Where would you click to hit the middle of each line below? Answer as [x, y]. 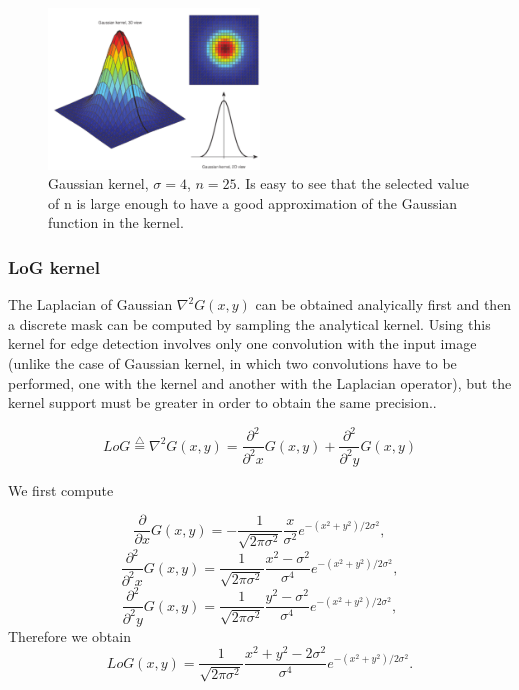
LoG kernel [54, 266]
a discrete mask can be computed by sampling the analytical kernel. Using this [249, 323]
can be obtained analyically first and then [383, 304]
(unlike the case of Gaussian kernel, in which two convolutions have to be [232, 363]
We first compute [61, 489]
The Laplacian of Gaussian [90, 304]
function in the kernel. [116, 222]
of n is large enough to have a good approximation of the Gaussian [253, 202]
